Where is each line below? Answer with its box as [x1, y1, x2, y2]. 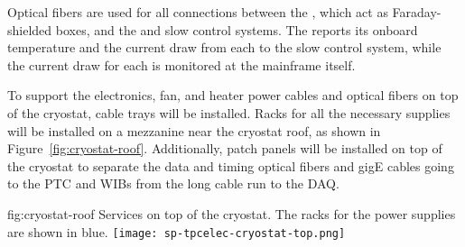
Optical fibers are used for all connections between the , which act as [7, 3, 388, 21]
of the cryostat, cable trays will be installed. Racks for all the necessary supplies [7, 103, 451, 122]
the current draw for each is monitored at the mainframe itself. [7, 55, 356, 74]
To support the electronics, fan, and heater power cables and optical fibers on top [7, 86, 459, 105]
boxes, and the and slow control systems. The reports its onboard [55, 20, 418, 39]
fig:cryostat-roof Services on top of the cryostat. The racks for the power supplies [7, 204, 456, 223]
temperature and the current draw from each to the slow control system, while [7, 38, 442, 57]
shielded [7, 20, 52, 39]
